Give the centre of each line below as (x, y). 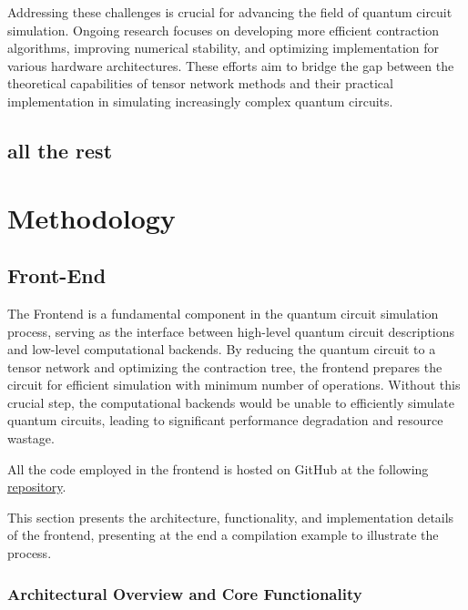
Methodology (92, 217)
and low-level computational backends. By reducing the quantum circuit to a (222, 349)
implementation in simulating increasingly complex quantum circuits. (200, 101)
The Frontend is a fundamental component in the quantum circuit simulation (223, 313)
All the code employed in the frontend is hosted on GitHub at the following (218, 468)
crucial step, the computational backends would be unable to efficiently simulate (231, 402)
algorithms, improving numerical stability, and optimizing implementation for (224, 48)
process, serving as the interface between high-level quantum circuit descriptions (231, 331)
